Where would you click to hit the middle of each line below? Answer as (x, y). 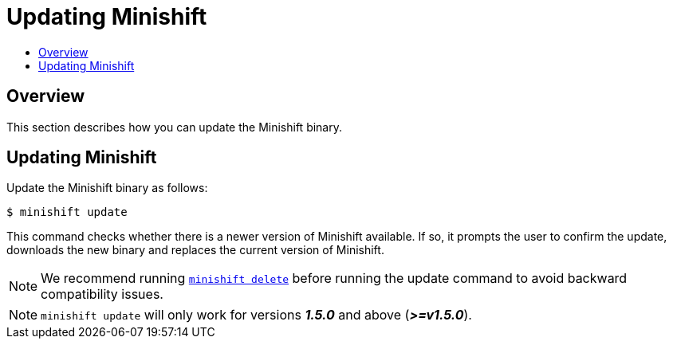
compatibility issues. (102, 294)
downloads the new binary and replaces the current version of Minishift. (195, 250)
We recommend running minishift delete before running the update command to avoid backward (334, 278)
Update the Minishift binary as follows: (107, 188)
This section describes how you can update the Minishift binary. (174, 127)
